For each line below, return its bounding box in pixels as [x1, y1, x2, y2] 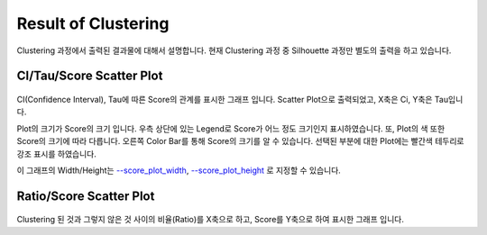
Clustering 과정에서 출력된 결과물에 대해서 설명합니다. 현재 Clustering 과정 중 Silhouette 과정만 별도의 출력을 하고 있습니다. [16, 45, 452, 56]
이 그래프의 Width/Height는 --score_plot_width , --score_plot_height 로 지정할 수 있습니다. [16, 165, 342, 176]
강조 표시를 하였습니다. [16, 149, 96, 159]
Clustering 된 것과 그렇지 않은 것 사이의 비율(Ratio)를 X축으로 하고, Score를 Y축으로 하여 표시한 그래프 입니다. [16, 214, 405, 225]
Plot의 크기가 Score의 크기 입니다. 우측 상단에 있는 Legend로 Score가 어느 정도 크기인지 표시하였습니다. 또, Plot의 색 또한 [16, 122, 446, 134]
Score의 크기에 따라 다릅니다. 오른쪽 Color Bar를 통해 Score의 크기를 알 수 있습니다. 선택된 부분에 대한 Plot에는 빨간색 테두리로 [16, 136, 464, 147]
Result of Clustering [16, 14, 170, 33]
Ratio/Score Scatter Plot [16, 188, 155, 203]
